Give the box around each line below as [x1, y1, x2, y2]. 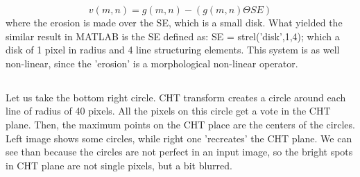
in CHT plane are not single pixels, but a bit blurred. [6, 158, 232, 172]
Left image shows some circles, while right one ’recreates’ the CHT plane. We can [6, 130, 352, 145]
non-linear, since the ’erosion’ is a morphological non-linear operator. [6, 56, 298, 70]
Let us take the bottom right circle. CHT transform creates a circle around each [6, 90, 346, 104]
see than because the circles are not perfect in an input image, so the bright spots [6, 144, 353, 159]
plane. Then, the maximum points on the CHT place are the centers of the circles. [6, 117, 355, 131]
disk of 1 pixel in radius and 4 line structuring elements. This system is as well [6, 42, 340, 57]
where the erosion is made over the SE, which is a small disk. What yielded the [6, 15, 343, 29]
